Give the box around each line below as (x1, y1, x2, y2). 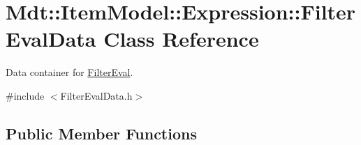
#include (6, 88, 45, 102)
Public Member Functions (6, 122, 197, 144)
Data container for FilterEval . (6, 65, 133, 79)
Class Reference (103, 24, 259, 53)
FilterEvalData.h (60, 88, 133, 102)
